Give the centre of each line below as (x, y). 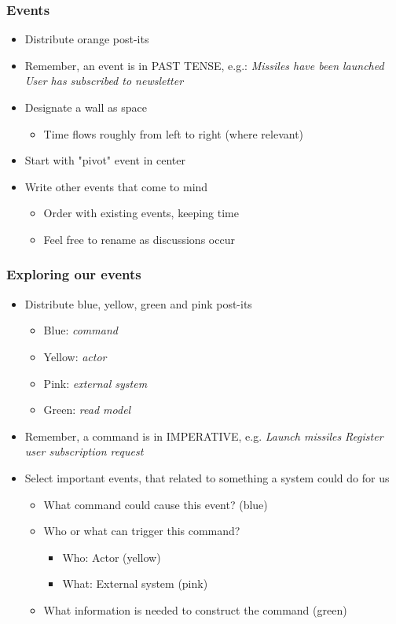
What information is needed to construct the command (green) (195, 609)
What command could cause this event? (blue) (156, 504)
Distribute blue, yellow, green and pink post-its (138, 303)
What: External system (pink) (135, 583)
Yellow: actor (75, 356)
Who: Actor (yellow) (112, 557)
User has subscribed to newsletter (104, 81)
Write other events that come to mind (116, 186)
